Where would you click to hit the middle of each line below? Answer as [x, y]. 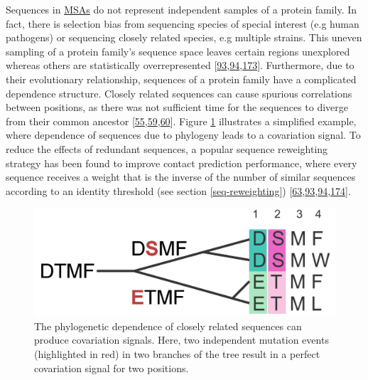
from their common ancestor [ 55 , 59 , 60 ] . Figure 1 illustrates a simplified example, [181, 121]
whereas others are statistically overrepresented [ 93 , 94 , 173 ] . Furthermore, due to [180, 65]
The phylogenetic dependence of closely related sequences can [168, 326]
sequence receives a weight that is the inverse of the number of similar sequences [181, 177]
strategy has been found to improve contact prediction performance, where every [182, 163]
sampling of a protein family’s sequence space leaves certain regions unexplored [178, 51]
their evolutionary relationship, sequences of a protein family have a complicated [181, 79]
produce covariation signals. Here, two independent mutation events [182, 340]
